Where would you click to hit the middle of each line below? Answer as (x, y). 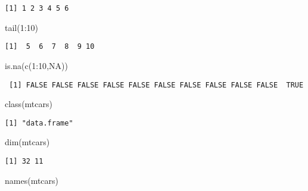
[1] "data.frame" (39, 123)
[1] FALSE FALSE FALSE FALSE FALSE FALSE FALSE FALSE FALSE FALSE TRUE (156, 85)
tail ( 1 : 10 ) (22, 27)
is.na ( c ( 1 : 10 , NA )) (36, 65)
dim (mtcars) (27, 142)
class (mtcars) (29, 104)
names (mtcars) (32, 180)
